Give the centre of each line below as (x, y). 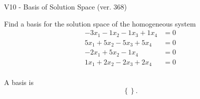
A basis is (19, 82)
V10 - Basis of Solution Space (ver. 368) (65, 6)
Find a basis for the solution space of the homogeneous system (100, 23)
